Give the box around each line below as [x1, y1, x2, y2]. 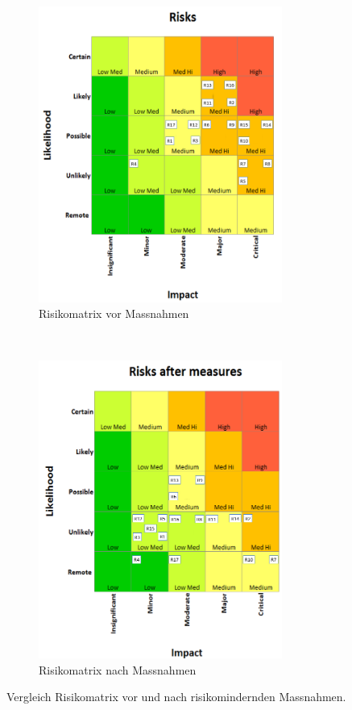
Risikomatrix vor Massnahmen [39, 305, 189, 322]
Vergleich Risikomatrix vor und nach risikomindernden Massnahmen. [6, 688, 346, 705]
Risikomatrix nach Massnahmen [39, 661, 197, 678]
